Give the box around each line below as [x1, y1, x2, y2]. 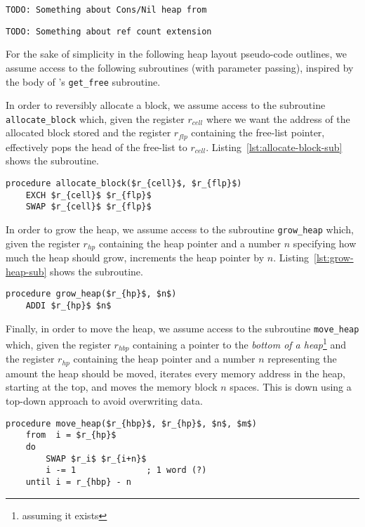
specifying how [293, 235, 357, 250]
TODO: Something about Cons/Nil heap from [6, 5, 207, 15]
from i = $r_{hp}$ [25, 430, 117, 441]
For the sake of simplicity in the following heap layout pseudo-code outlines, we [6, 46, 347, 61]
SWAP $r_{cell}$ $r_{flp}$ [25, 202, 152, 212]
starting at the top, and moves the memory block [6, 379, 218, 394]
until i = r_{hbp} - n [25, 476, 131, 487]
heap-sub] [6, 263, 47, 278]
